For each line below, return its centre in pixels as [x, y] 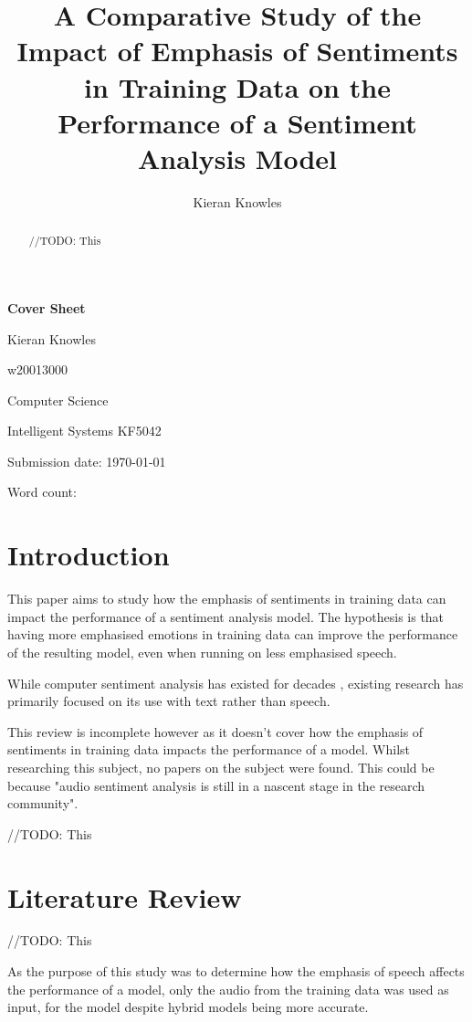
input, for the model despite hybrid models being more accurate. [188, 1007]
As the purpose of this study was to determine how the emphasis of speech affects [236, 971]
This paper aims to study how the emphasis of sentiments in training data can [227, 599]
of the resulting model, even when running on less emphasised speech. [202, 652]
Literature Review [125, 896]
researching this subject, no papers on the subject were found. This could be [221, 767]
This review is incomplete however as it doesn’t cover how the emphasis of [215, 731]
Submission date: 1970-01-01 [87, 461]
